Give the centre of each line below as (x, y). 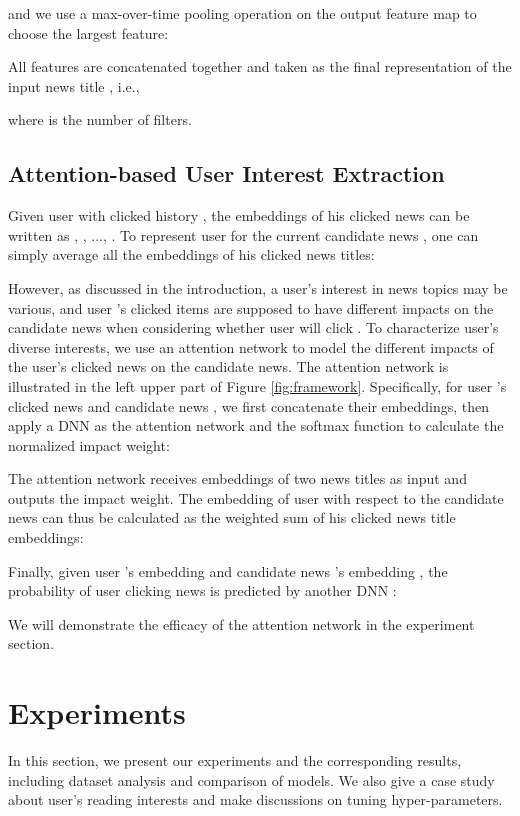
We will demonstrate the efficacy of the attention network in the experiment (241, 623)
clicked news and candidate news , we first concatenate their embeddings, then (249, 405)
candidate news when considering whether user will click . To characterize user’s (253, 327)
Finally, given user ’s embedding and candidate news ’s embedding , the (228, 570)
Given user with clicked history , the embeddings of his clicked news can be (239, 215)
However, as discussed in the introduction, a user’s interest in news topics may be (258, 287)
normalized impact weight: (89, 444)
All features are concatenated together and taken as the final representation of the (260, 66)
